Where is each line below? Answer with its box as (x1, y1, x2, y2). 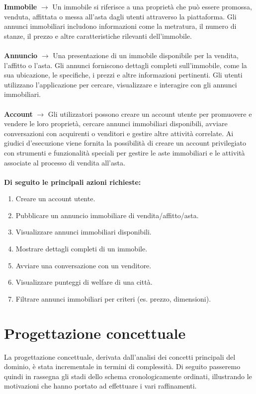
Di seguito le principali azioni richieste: (4, 176, 141, 187)
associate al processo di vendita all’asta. (4, 157, 125, 167)
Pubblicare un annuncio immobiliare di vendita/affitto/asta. (15, 210, 199, 220)
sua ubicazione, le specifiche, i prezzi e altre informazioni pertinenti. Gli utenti (4, 70, 243, 80)
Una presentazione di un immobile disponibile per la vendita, (53, 50, 239, 60)
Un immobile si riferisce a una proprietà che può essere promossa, (52, 1, 252, 11)
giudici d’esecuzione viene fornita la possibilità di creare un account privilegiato (4, 138, 246, 148)
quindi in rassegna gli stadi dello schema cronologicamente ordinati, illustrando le (4, 371, 252, 381)
